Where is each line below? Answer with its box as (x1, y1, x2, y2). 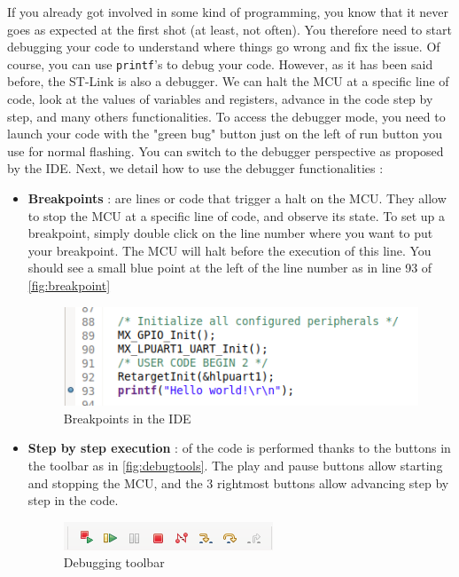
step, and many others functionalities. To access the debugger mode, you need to (7, 107, 446, 125)
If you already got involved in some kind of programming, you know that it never (7, 3, 449, 20)
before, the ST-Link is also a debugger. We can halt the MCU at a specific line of (7, 72, 449, 91)
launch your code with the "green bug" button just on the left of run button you (7, 124, 443, 143)
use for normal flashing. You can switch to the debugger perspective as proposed (7, 141, 444, 160)
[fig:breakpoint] (27, 275, 111, 294)
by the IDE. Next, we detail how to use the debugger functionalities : (7, 159, 384, 178)
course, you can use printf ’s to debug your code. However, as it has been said (7, 54, 433, 73)
